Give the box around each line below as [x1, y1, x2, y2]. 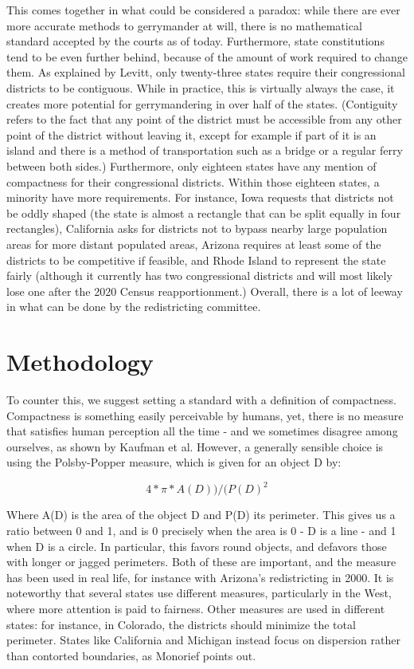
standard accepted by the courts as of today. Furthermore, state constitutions [6, 33, 385, 49]
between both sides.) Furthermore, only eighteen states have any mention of [6, 157, 377, 174]
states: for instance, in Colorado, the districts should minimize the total [6, 616, 356, 632]
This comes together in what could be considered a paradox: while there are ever [6, 2, 400, 18]
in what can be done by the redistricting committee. [6, 298, 261, 315]
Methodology [6, 345, 154, 378]
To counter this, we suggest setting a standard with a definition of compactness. [6, 392, 396, 407]
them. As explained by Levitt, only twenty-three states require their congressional [6, 64, 405, 81]
